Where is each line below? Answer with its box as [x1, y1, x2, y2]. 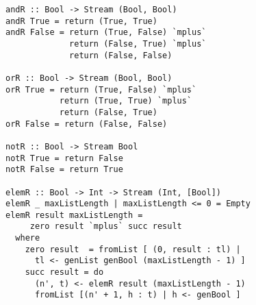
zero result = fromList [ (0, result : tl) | [25, 244, 241, 254]
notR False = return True [5, 164, 123, 175]
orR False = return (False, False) [5, 119, 168, 129]
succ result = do [25, 267, 104, 278]
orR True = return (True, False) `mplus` [5, 84, 197, 95]
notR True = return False [5, 153, 123, 163]
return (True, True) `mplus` [59, 96, 192, 106]
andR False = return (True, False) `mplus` [5, 27, 207, 38]
